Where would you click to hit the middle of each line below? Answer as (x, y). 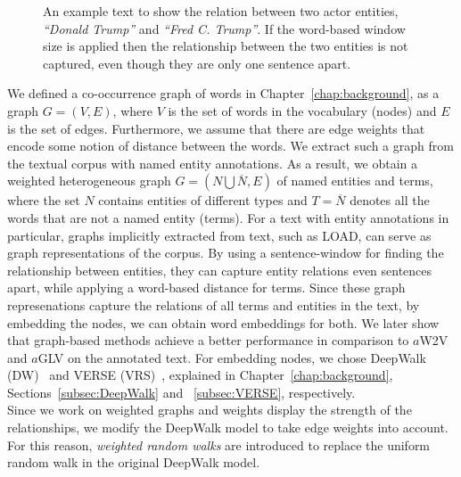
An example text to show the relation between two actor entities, (221, 11)
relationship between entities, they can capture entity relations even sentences (220, 270)
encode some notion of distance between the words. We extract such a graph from (230, 146)
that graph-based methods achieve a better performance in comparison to (208, 340)
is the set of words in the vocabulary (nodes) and (302, 110)
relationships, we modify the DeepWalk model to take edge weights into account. (228, 428)
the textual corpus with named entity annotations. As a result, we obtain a (213, 163)
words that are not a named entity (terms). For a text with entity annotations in (228, 217)
